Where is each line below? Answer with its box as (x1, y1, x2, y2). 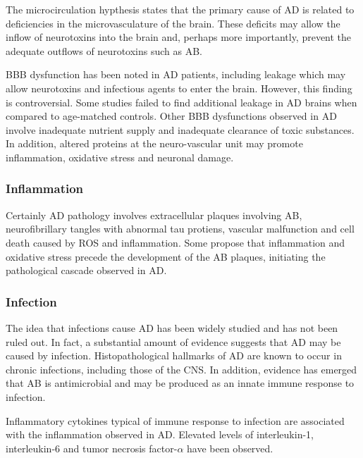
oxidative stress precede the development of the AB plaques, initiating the (6, 249, 326, 264)
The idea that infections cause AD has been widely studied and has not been (6, 320, 338, 335)
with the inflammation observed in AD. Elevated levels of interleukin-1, (6, 427, 314, 442)
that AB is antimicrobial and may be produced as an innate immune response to (6, 376, 355, 390)
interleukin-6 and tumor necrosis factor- (6, 440, 178, 455)
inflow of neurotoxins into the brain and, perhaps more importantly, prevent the (6, 30, 352, 44)
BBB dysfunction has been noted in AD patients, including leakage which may (6, 67, 346, 82)
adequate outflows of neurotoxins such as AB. (6, 43, 202, 58)
